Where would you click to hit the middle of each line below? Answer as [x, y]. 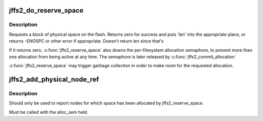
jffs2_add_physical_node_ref [54, 80]
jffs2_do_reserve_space [46, 10]
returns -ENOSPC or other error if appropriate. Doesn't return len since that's [86, 41]
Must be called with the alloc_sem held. [49, 112]
